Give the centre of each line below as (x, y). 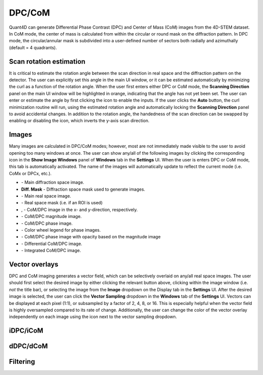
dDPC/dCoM (28, 346)
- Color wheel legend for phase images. (61, 230)
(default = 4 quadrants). (33, 47)
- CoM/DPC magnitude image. (52, 216)
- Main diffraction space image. (53, 182)
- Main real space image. (46, 196)
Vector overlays (34, 264)
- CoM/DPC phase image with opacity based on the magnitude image (91, 237)
